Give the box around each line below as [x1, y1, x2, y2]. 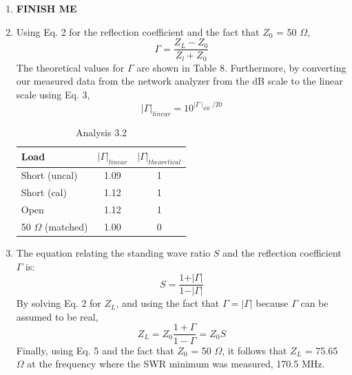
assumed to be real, [16, 309, 99, 323]
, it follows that [222, 343, 287, 357]
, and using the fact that [116, 296, 220, 310]
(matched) [44, 219, 88, 233]
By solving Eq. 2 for [16, 296, 101, 310]
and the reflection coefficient [222, 246, 342, 260]
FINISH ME [16, 1, 77, 15]
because [256, 296, 289, 310]
